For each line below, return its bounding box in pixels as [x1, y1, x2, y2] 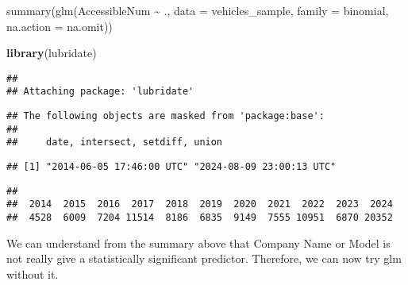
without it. [6, 265, 59, 282]
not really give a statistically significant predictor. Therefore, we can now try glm [6, 250, 402, 267]
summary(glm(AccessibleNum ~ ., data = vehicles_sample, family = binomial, [6, 2, 389, 18]
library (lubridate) [6, 44, 97, 61]
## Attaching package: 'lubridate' [6, 86, 194, 98]
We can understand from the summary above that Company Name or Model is [6, 234, 391, 251]
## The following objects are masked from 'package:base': [6, 110, 325, 122]
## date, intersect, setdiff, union [6, 137, 223, 148]
